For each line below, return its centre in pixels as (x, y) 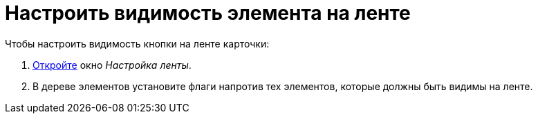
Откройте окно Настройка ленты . (112, 65)
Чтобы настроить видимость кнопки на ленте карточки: (137, 43)
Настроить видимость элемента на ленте (208, 13)
